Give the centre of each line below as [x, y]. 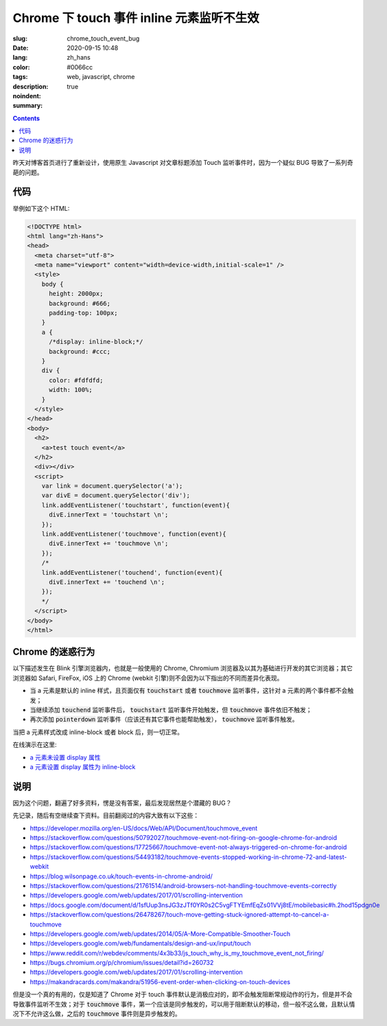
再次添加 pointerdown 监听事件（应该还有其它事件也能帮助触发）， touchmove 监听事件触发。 [164, 719]
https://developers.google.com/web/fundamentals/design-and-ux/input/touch [140, 944]
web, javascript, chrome [101, 77]
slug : [20, 38]
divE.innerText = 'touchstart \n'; [109, 515]
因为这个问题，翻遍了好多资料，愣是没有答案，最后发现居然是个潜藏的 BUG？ [122, 803]
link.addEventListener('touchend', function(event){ [132, 572]
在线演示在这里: [35, 744]
